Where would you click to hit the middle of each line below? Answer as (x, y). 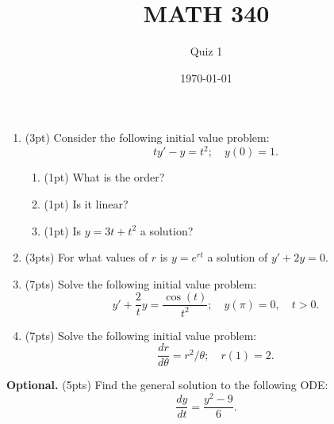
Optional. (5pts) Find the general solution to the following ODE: (167, 385)
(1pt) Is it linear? (86, 204)
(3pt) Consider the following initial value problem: (147, 138)
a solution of (238, 257)
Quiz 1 (206, 51)
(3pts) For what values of (86, 257)
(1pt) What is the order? (104, 177)
